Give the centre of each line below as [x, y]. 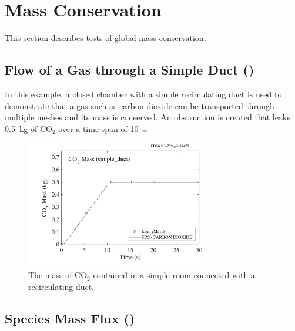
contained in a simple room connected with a [174, 275]
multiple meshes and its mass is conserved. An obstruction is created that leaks [147, 117]
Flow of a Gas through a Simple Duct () [130, 70]
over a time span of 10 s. [103, 128]
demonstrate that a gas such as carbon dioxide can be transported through [140, 105]
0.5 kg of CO [29, 128]
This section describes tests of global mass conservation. [105, 38]
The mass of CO [58, 275]
